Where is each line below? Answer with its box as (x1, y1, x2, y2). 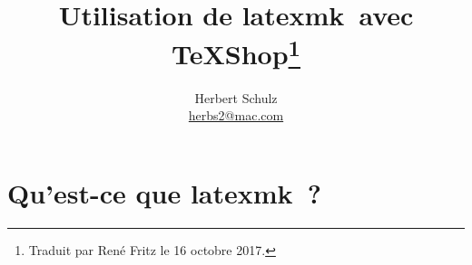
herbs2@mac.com (188, 106, 284, 125)
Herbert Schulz (194, 88, 278, 107)
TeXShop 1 (172, 32, 300, 72)
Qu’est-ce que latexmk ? (7, 174, 321, 211)
